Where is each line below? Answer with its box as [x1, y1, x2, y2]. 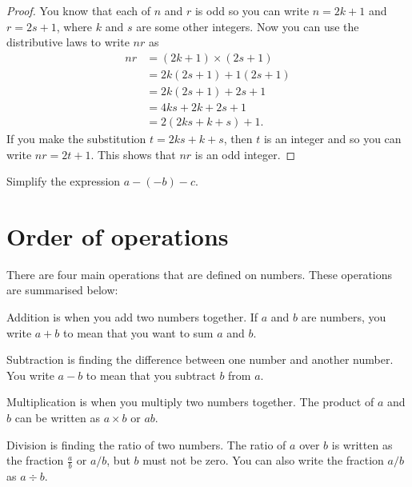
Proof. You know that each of [6, 2, 150, 18]
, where [56, 18, 93, 34]
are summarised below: [6, 281, 118, 298]
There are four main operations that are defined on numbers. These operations [6, 265, 393, 282]
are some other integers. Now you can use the [136, 18, 359, 34]
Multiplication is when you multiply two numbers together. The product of [6, 393, 374, 410]
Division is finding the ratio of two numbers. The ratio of [6, 436, 286, 453]
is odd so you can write [194, 2, 310, 18]
